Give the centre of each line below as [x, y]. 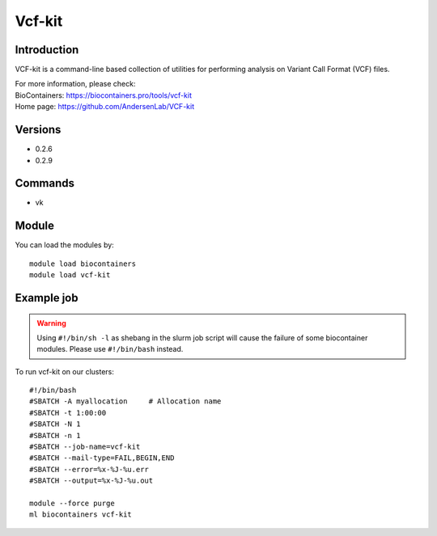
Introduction [47, 50]
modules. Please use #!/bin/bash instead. [110, 349]
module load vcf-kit [70, 275]
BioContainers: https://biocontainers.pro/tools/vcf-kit [103, 95]
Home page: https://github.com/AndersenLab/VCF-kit [104, 107]
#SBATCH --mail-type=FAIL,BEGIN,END [102, 458]
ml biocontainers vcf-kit [81, 515]
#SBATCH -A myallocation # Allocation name [125, 401]
